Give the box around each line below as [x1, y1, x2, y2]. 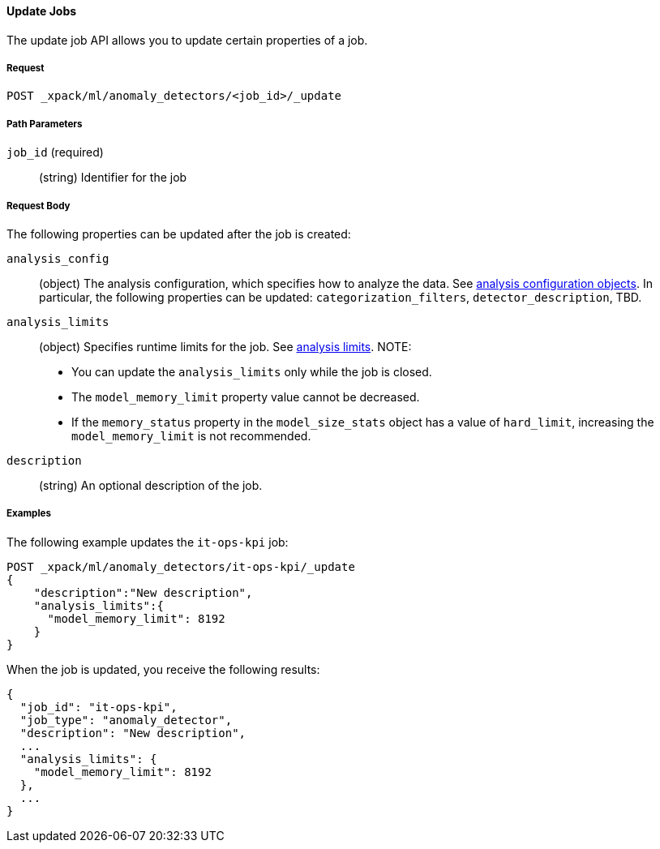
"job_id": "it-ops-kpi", [19, 700, 178, 714]
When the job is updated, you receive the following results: [6, 662, 320, 676]
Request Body [6, 199, 71, 212]
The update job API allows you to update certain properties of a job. [6, 32, 368, 47]
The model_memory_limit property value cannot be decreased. [71, 389, 420, 404]
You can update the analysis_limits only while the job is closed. [71, 364, 432, 379]
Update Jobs [6, 4, 77, 18]
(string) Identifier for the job [39, 170, 187, 185]
